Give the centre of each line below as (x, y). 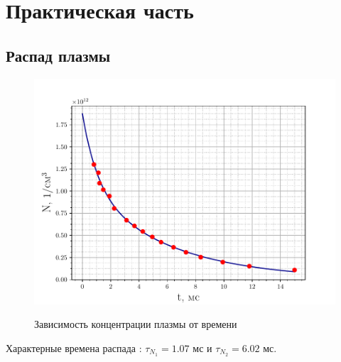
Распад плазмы (58, 55)
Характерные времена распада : (74, 347)
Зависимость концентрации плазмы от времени (136, 324)
